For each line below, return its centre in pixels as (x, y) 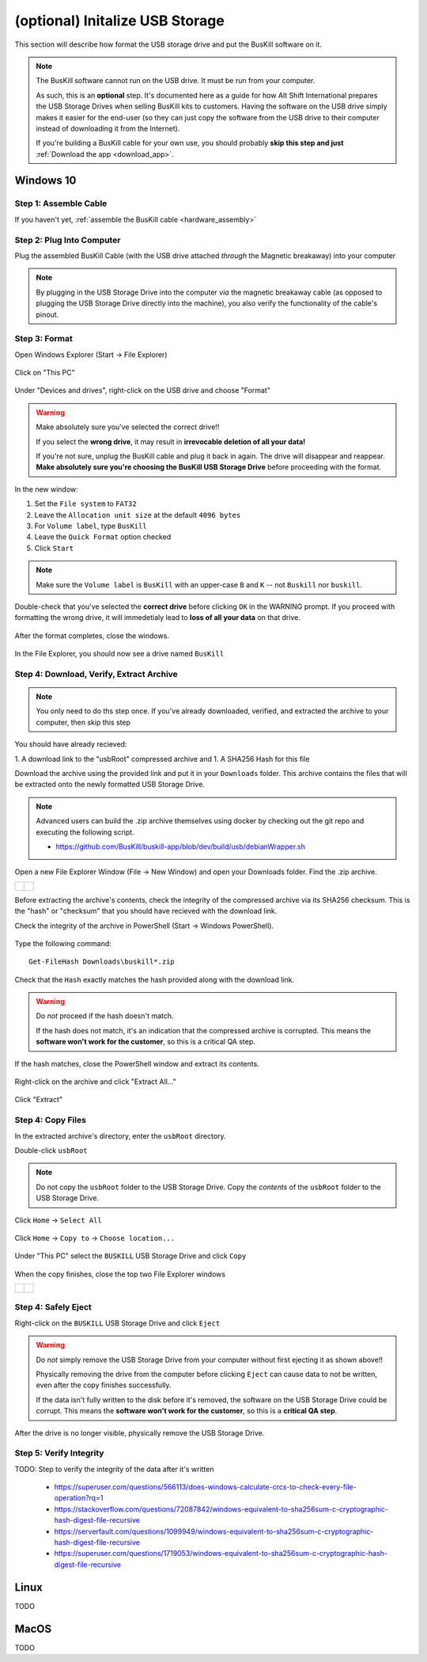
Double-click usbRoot (51, 1150)
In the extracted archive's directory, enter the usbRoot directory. (120, 1135)
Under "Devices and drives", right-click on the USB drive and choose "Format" (142, 390)
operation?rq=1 (79, 1498)
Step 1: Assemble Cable (61, 203)
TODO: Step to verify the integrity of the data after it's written (114, 1469)
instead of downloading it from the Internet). (108, 128)
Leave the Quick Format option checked (103, 537)
